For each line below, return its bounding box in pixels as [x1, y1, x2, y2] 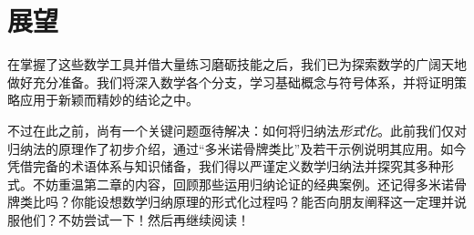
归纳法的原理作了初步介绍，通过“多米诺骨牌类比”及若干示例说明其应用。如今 [7, 138, 467, 158]
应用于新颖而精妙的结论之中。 [19, 90, 199, 109]
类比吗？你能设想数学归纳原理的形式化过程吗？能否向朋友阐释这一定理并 [19, 192, 454, 211]
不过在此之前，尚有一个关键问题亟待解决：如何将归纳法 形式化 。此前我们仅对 [7, 120, 467, 139]
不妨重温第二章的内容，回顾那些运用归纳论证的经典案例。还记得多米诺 [32, 174, 454, 193]
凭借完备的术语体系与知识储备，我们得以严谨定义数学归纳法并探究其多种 [7, 157, 441, 176]
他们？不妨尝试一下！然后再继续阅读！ [19, 209, 250, 229]
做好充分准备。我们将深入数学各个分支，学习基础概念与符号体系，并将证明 [7, 72, 454, 91]
